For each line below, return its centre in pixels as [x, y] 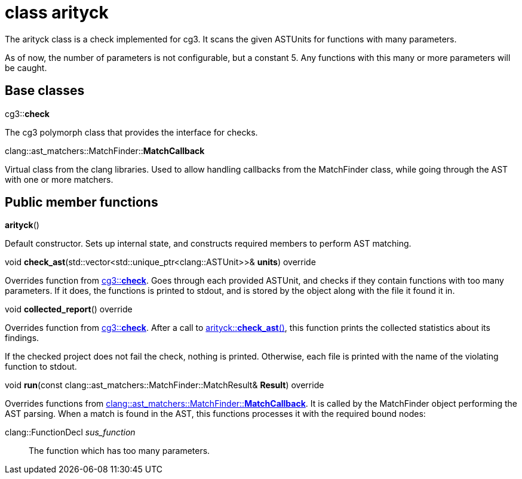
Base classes [45, 91]
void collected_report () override [69, 309]
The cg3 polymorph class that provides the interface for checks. [131, 132]
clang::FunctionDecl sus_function [70, 432]
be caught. [26, 67]
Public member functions [82, 202]
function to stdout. [41, 367]
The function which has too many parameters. [119, 451]
